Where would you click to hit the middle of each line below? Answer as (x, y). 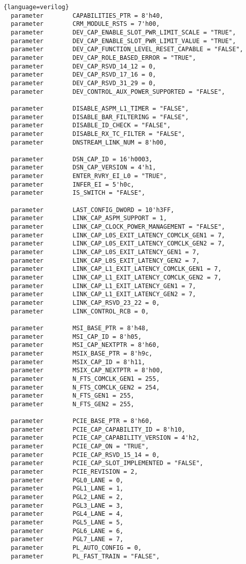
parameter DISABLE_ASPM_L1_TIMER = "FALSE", (100, 108)
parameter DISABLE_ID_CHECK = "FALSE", (91, 126)
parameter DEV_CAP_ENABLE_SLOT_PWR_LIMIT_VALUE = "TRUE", (124, 41)
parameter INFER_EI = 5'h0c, (73, 184)
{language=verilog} (36, 7)
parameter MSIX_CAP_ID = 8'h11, (78, 362)
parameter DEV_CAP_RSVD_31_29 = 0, (83, 83)
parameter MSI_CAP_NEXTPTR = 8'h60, (85, 345)
